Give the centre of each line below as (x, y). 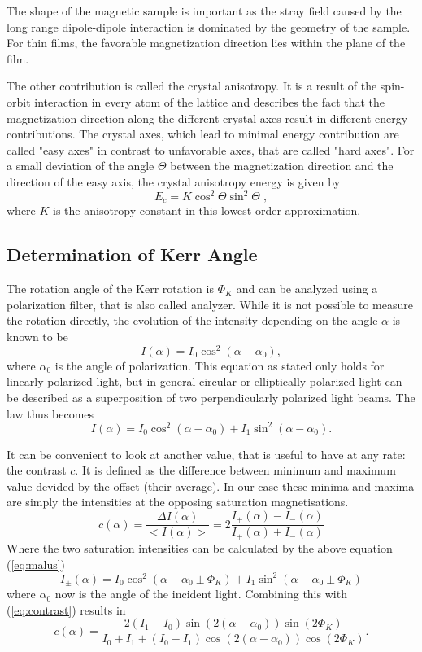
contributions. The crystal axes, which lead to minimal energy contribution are (203, 134)
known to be (37, 337)
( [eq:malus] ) (36, 564)
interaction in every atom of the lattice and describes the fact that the (210, 101)
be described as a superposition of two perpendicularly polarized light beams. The (211, 397)
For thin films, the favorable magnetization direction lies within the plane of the (206, 43)
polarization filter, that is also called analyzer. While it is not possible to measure (210, 304)
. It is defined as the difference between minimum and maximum (235, 470)
